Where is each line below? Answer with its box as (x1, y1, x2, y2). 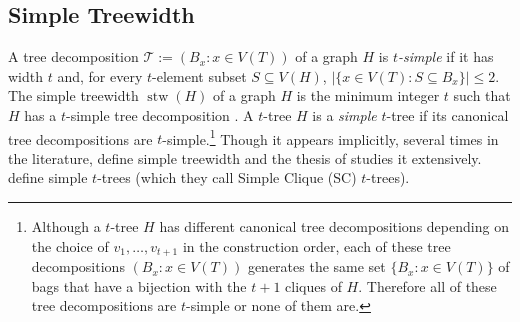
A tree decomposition (8, 46, 139, 67)
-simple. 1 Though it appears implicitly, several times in (162, 125, 499, 149)
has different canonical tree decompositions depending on (159, 216, 509, 237)
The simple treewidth (8, 85, 139, 106)
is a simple (312, 104, 377, 125)
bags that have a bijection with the (31, 275, 247, 296)
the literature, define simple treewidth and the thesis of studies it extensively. (8, 147, 482, 168)
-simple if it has (397, 46, 494, 67)
